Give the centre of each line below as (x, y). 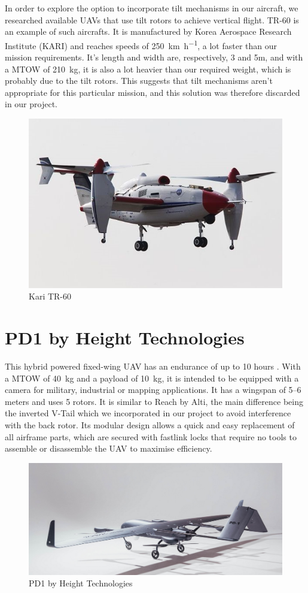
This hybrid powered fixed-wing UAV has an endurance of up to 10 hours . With (153, 366)
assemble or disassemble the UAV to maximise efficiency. (109, 448)
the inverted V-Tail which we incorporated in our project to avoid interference (148, 413)
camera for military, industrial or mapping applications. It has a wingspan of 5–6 (153, 390)
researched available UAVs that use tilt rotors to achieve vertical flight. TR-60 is (152, 19)
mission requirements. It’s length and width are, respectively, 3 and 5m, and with (154, 57)
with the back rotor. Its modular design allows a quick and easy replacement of (150, 424)
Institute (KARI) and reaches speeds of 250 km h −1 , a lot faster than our (141, 44)
